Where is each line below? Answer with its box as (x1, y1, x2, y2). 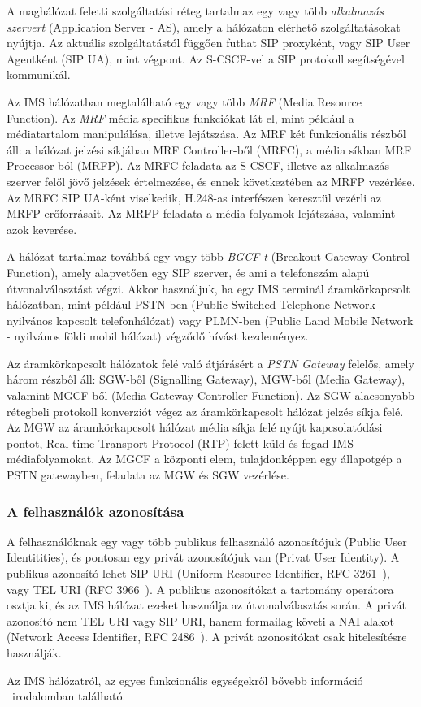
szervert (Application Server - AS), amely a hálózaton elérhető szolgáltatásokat (7, 18, 401, 35)
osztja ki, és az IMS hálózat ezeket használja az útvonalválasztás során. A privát (7, 596, 407, 614)
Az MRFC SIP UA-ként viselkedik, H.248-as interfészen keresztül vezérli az (7, 189, 381, 206)
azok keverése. (7, 220, 77, 237)
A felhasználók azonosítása (7, 501, 184, 521)
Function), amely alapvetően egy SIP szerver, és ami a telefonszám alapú (7, 263, 370, 280)
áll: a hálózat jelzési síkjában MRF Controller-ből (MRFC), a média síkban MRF (7, 141, 412, 158)
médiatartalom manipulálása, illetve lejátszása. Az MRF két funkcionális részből (7, 125, 406, 142)
